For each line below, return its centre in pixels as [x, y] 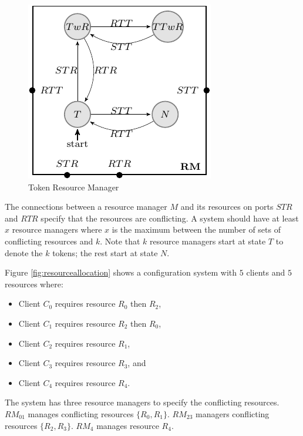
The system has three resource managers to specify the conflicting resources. [142, 402]
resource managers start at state [208, 241]
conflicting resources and [49, 241]
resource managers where [57, 229]
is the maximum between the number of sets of [196, 229]
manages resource [128, 425]
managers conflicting [233, 413]
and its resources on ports [227, 207]
